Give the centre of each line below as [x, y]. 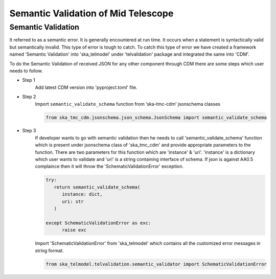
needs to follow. [26, 71]
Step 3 [29, 131]
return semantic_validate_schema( [97, 187]
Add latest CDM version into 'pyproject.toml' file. [86, 87]
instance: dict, [82, 194]
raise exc [74, 230]
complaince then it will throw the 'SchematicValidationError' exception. [109, 167]
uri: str [73, 201]
